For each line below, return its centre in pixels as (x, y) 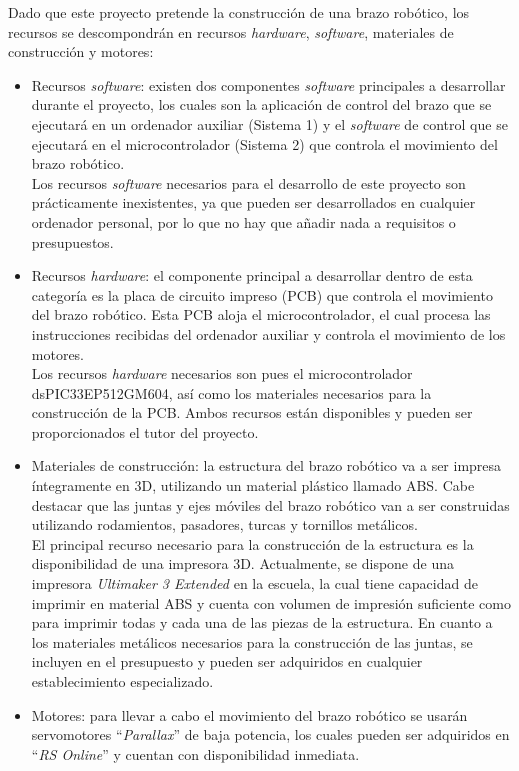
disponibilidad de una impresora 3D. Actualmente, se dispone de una (242, 563)
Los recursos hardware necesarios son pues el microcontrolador (222, 373)
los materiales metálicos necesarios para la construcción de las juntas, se (252, 641)
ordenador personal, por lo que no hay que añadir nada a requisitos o (243, 221)
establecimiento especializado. (122, 681)
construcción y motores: (81, 51)
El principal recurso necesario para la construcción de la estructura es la (252, 543)
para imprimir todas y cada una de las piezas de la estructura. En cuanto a (262, 622)
